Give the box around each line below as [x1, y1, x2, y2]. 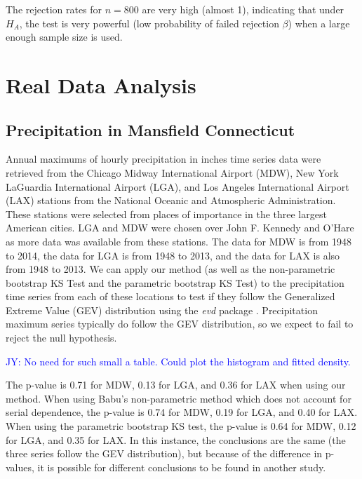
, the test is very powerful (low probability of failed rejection [19, 15, 279, 30]
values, [6, 459, 34, 474]
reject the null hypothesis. [6, 330, 117, 345]
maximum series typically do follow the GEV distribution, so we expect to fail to [6, 316, 354, 331]
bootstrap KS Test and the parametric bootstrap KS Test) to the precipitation [6, 275, 344, 290]
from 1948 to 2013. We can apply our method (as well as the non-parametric [6, 262, 335, 276]
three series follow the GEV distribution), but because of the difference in [6, 446, 323, 461]
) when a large [288, 15, 350, 30]
